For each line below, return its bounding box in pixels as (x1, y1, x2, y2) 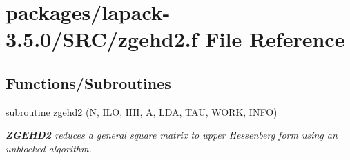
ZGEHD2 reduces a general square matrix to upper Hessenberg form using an (6, 128, 338, 142)
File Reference (205, 25, 345, 53)
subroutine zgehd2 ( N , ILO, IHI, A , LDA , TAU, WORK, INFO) (6, 104, 278, 119)
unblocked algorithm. (6, 141, 92, 155)
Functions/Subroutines (6, 72, 171, 93)
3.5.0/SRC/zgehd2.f (6, 25, 198, 53)
